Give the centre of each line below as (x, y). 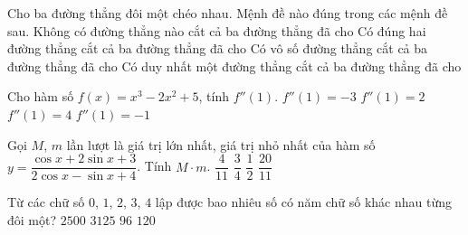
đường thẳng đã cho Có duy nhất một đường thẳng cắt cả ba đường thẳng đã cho (234, 66)
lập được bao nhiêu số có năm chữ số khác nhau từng (304, 202)
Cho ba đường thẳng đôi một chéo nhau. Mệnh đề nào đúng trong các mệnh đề (228, 13)
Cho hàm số (41, 96)
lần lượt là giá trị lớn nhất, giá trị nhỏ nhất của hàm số (221, 144)
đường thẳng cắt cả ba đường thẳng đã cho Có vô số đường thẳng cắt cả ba (218, 48)
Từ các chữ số (46, 202)
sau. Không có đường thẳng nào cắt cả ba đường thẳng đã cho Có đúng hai (217, 30)
